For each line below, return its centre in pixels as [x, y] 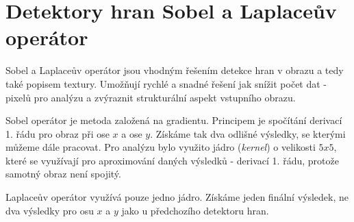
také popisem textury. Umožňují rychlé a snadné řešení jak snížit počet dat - [166, 83]
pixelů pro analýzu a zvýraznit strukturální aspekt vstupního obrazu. [151, 97]
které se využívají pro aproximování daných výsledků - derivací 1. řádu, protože [172, 160]
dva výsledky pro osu [50, 210]
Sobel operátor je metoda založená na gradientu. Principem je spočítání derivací [174, 120]
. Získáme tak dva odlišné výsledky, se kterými [248, 133]
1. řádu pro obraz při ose [58, 133]
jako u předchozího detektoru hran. [195, 210]
